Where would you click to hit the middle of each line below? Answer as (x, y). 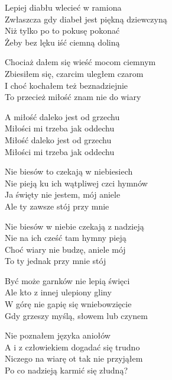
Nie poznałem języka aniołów (58, 335)
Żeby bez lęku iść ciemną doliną (62, 42)
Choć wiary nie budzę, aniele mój (65, 249)
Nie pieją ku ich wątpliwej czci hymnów (76, 183)
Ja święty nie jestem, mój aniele (63, 194)
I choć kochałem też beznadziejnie (66, 85)
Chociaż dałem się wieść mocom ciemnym (80, 62)
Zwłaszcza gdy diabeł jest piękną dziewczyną (86, 19)
